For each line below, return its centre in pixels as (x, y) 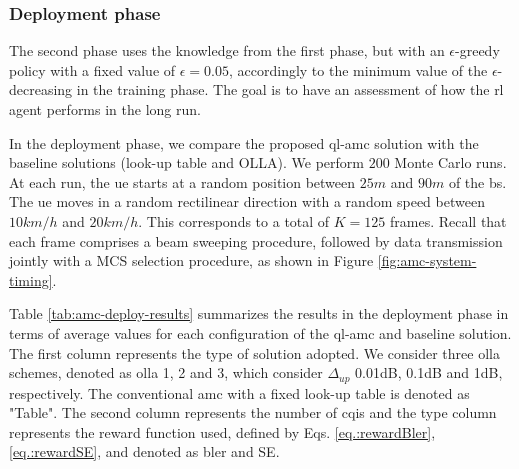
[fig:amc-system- (427, 260)
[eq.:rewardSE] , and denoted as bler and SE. (144, 451)
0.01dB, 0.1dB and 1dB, (429, 372)
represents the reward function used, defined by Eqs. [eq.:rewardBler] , (222, 431)
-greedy (477, 50)
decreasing (41, 89)
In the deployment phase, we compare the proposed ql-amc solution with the (244, 142)
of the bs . (477, 181)
